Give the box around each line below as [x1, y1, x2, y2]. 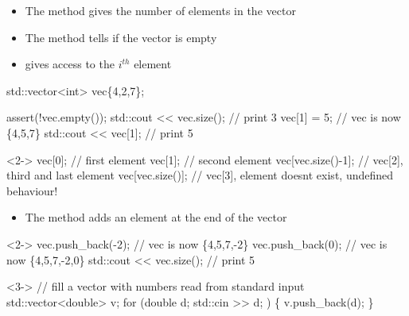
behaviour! [6, 182, 58, 198]
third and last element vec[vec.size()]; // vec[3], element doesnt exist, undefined [6, 167, 394, 183]
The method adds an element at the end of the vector [25, 209, 287, 225]
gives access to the [25, 56, 115, 72]
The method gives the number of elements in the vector [25, 2, 296, 18]
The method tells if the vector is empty [25, 29, 217, 45]
